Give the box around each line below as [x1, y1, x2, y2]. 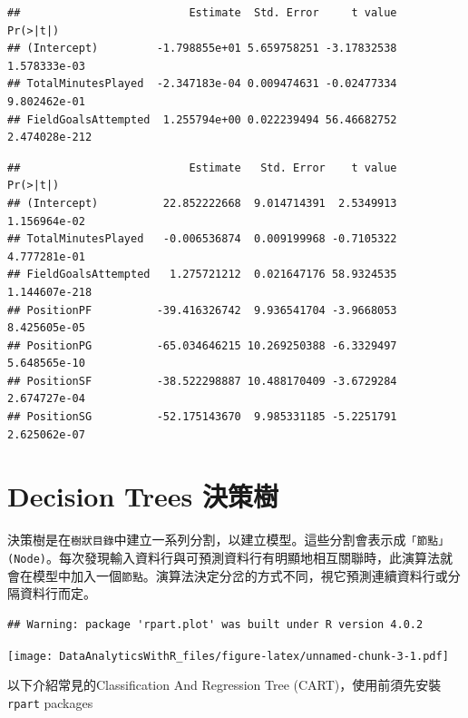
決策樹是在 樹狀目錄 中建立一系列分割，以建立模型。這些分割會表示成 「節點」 [7, 530, 450, 549]
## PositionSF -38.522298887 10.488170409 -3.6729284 [7, 374, 397, 388]
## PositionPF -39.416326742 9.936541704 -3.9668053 [7, 303, 397, 317]
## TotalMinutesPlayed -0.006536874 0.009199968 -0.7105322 [7, 232, 397, 246]
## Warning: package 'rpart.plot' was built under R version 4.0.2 [7, 617, 424, 631]
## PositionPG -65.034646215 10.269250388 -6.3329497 [7, 339, 397, 352]
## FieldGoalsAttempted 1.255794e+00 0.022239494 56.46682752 [7, 113, 397, 126]
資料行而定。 [19, 584, 96, 603]
